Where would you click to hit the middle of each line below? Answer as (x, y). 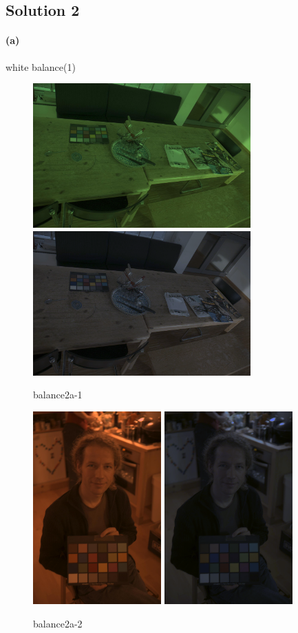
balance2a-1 (58, 395)
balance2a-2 (58, 623)
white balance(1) (41, 66)
